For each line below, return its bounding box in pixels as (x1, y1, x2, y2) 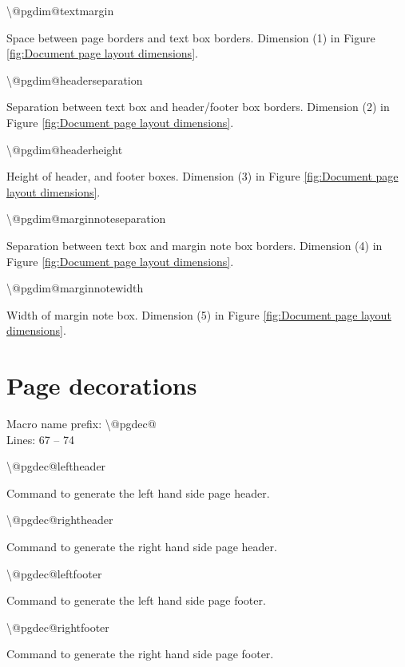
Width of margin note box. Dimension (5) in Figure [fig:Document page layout (6, 306, 391, 323)
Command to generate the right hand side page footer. (6, 645, 274, 662)
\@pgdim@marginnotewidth (6, 280, 144, 296)
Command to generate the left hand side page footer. (6, 592, 266, 609)
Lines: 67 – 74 (6, 431, 75, 447)
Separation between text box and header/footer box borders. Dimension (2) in (6, 98, 390, 115)
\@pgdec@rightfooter (6, 618, 109, 635)
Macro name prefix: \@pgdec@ (6, 415, 157, 432)
